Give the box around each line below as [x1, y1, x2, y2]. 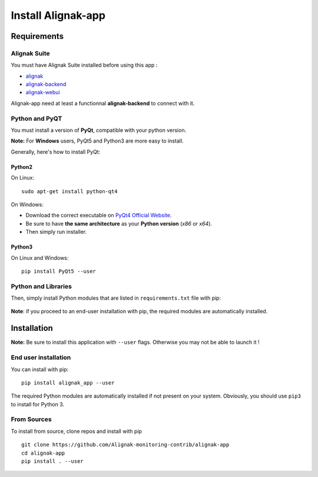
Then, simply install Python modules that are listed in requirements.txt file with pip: [11, 294, 221, 302]
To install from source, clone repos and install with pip [11, 428, 143, 435]
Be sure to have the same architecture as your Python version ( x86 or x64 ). [25, 220, 212, 227]
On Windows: [11, 201, 44, 208]
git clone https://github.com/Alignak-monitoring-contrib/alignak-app [21, 442, 230, 448]
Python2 [11, 163, 32, 170]
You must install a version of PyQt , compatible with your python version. [11, 127, 187, 134]
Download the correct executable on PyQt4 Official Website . [25, 212, 172, 219]
